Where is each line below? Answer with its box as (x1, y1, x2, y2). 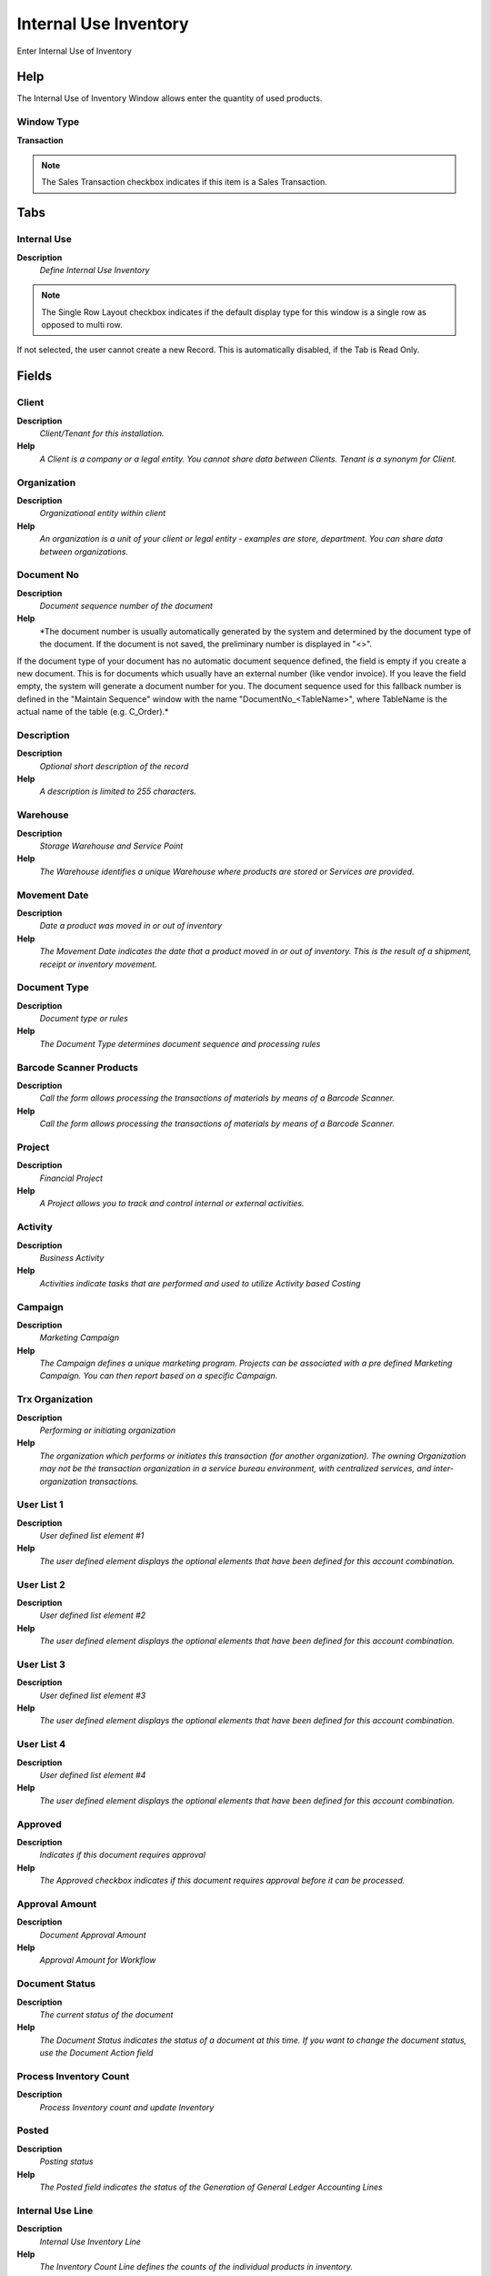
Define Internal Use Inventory (39, 264, 150, 275)
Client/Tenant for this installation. (39, 428, 165, 439)
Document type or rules (39, 1013, 129, 1024)
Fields (16, 369, 53, 384)
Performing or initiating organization (39, 1425, 176, 1436)
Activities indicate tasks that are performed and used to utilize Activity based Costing (39, 1277, 361, 1288)
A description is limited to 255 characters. (39, 786, 197, 797)
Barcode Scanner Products (16, 1061, 138, 1073)
